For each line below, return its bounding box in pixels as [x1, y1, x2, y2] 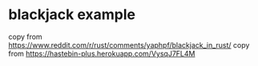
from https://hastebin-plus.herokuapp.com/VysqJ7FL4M [8, 49, 196, 58]
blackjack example [8, 6, 136, 24]
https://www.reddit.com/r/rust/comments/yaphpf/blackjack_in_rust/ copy [8, 40, 250, 49]
